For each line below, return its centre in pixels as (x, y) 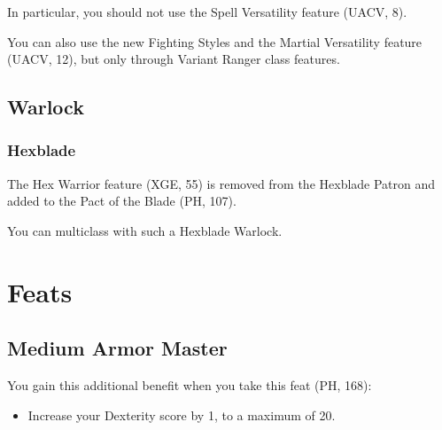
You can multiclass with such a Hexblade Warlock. (145, 230)
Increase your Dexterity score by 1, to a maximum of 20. (182, 414)
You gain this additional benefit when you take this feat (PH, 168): (190, 385)
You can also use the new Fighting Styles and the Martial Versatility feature (215, 41)
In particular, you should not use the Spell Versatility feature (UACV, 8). (207, 12)
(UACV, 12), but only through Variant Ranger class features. (174, 59)
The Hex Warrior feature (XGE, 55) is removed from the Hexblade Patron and (221, 183)
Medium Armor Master (117, 348)
